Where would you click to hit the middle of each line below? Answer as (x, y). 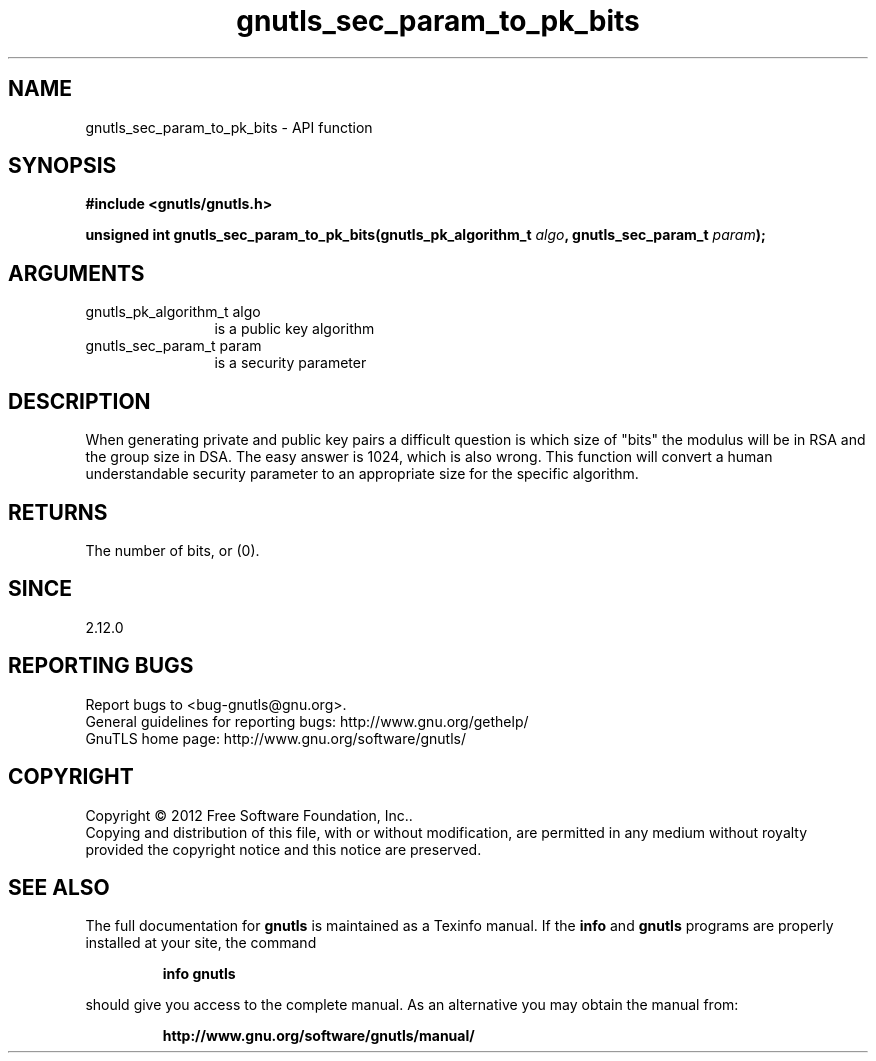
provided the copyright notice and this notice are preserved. (283, 849)
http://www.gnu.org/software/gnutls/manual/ (318, 1036)
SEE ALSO (59, 887)
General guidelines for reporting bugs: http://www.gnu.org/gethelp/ (307, 721)
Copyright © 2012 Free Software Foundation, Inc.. (249, 815)
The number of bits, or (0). (172, 550)
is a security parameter (290, 363)
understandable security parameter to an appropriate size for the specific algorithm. (362, 474)
